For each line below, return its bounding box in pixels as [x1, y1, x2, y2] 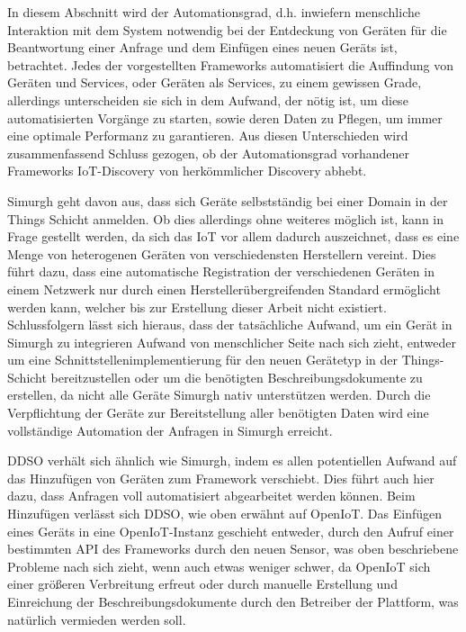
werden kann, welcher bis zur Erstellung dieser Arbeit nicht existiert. [7, 297, 387, 316]
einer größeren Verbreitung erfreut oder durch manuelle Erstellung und [7, 574, 398, 593]
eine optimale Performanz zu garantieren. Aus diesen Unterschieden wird [7, 126, 408, 145]
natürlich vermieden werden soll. [7, 609, 186, 628]
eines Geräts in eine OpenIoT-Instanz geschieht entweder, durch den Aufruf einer [7, 521, 454, 540]
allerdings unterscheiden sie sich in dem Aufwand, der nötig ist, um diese [7, 90, 408, 109]
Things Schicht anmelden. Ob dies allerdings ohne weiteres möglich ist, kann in [7, 209, 444, 228]
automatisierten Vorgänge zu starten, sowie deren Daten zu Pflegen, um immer [7, 108, 443, 127]
